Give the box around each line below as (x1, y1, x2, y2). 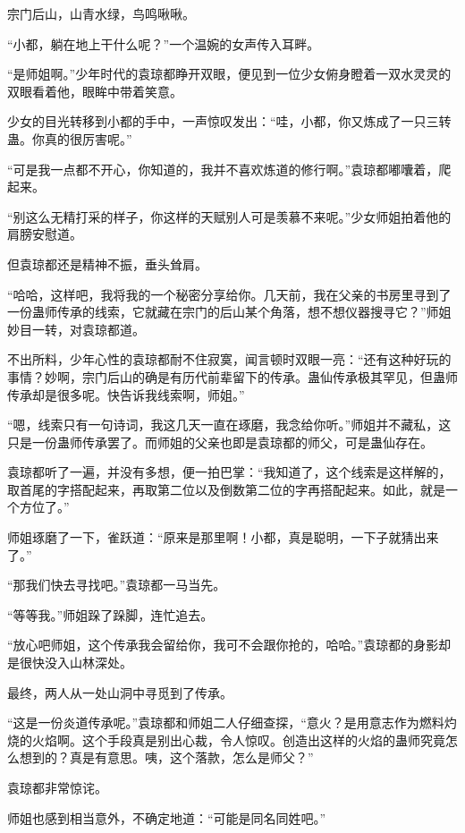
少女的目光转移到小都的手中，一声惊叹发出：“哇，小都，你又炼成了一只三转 (7, 112, 452, 131)
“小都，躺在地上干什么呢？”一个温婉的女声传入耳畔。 (7, 34, 320, 53)
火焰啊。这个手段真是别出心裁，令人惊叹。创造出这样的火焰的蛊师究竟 (31, 730, 445, 749)
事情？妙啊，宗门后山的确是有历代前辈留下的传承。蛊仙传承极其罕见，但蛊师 (7, 367, 458, 386)
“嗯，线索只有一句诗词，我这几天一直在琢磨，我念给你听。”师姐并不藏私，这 (7, 415, 452, 434)
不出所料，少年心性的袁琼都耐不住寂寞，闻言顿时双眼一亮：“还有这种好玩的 (7, 350, 452, 369)
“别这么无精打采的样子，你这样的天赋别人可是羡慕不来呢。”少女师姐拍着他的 (7, 207, 452, 225)
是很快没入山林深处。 (7, 653, 132, 672)
